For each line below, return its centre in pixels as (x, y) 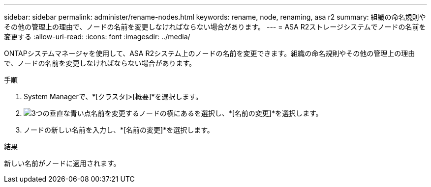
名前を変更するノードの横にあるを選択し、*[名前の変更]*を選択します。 (207, 113)
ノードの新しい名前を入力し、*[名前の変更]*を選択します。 (119, 130)
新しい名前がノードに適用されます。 (62, 163)
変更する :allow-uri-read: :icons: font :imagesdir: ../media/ (97, 37)
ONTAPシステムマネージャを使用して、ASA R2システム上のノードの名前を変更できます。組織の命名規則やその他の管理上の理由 (210, 53)
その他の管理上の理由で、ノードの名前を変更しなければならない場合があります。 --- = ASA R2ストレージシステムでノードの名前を (215, 27)
